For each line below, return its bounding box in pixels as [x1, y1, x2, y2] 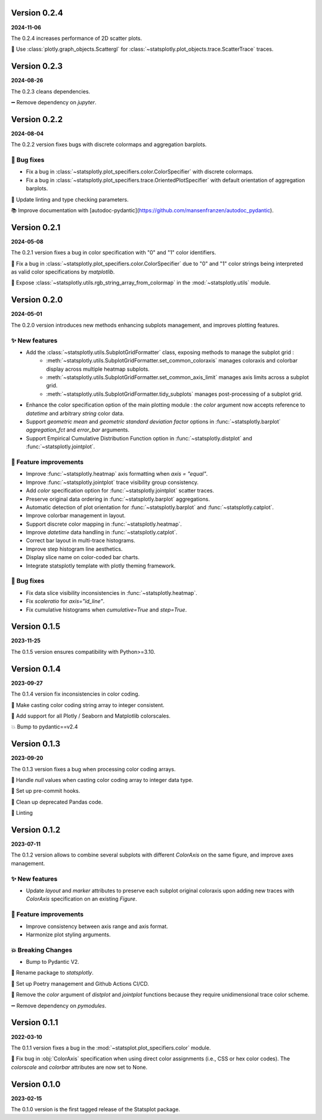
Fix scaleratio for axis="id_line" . [26, 598, 105, 605]
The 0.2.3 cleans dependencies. [11, 88, 91, 95]
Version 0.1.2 [11, 824, 61, 834]
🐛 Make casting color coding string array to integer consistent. [11, 701, 165, 709]
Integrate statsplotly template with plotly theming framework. [26, 562, 176, 569]
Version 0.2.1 [11, 222, 61, 232]
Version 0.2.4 [11, 8, 63, 18]
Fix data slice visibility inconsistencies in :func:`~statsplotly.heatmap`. [26, 589, 197, 596]
